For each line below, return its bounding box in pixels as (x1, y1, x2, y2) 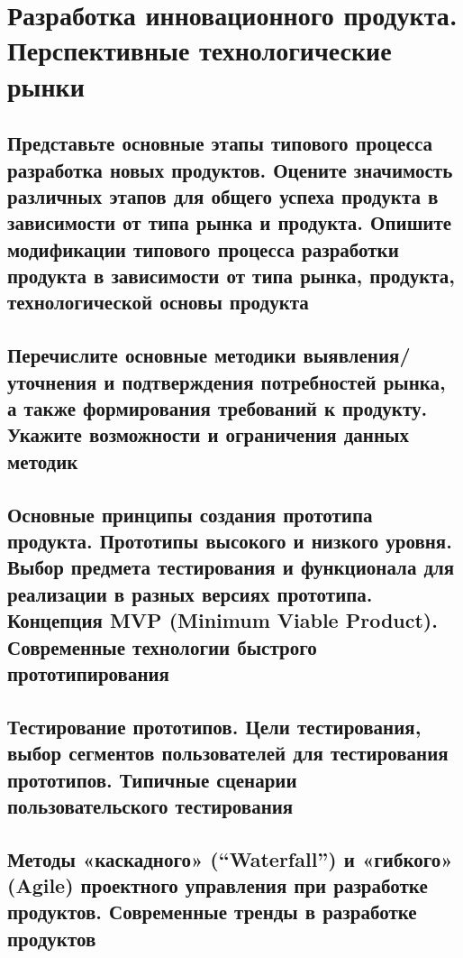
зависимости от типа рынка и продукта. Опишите (7, 208, 452, 236)
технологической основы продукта (7, 288, 309, 316)
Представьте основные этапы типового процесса (7, 129, 433, 157)
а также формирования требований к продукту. (7, 394, 428, 422)
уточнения (7, 367, 97, 395)
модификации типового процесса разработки (7, 235, 399, 263)
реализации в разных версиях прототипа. (7, 579, 373, 607)
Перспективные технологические (7, 32, 392, 69)
